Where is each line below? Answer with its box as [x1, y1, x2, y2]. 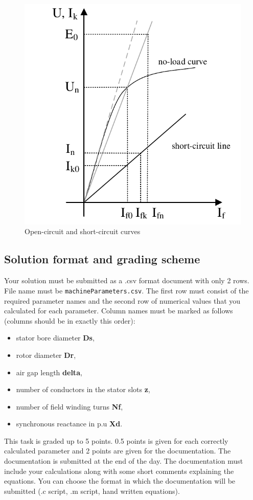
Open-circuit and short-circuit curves [25, 226, 141, 237]
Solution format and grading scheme [4, 251, 200, 267]
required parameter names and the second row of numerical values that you [4, 295, 241, 306]
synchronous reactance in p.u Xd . [16, 418, 123, 429]
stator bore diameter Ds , [16, 332, 95, 343]
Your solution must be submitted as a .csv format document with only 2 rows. [4, 275, 249, 286]
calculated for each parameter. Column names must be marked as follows [4, 305, 233, 316]
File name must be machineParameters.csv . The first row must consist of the [4, 285, 249, 296]
